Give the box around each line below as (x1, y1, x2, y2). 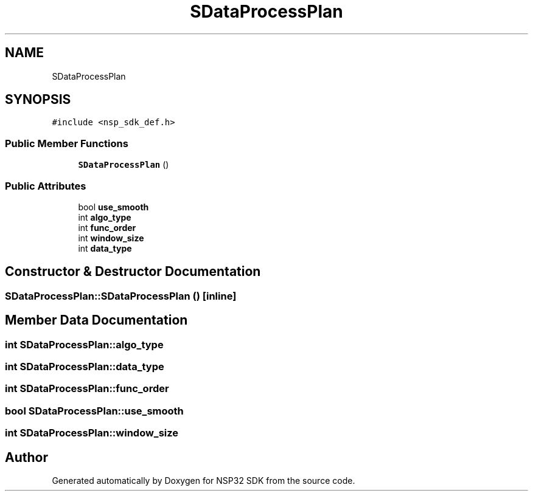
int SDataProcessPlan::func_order (5, 382, 169, 395)
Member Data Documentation (5, 312, 188, 328)
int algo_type (78, 212, 131, 222)
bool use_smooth (78, 201, 149, 212)
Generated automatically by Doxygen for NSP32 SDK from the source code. (52, 475, 355, 486)
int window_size (78, 232, 144, 243)
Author (5, 449, 48, 465)
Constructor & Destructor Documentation (5, 264, 261, 280)
